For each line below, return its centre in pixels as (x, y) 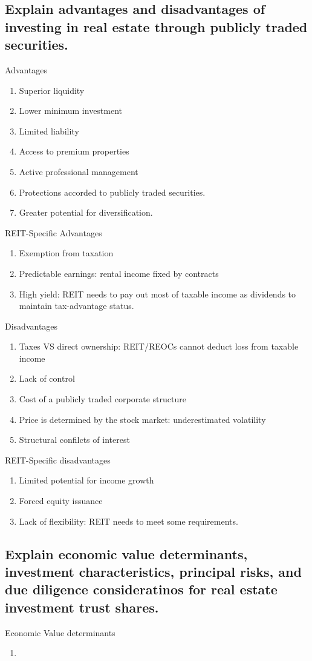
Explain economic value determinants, (126, 553)
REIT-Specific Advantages (54, 232)
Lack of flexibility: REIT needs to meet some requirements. (128, 521)
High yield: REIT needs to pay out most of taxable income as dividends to (158, 294)
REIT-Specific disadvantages (58, 460)
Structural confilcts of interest (74, 440)
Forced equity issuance (61, 501)
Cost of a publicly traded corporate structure (102, 399)
